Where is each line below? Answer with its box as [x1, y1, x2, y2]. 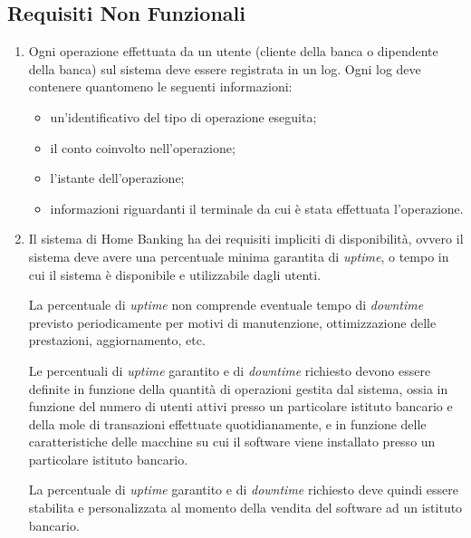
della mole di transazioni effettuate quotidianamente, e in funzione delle [28, 414, 427, 433]
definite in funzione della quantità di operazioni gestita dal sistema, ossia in [28, 379, 448, 398]
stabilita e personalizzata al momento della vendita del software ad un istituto [28, 498, 463, 517]
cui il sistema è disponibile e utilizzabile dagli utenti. [28, 264, 322, 283]
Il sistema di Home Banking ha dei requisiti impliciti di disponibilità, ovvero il [28, 229, 464, 248]
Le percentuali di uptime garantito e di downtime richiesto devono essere [28, 360, 431, 379]
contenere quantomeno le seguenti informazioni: [28, 77, 293, 96]
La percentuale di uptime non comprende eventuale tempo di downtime [28, 295, 424, 314]
